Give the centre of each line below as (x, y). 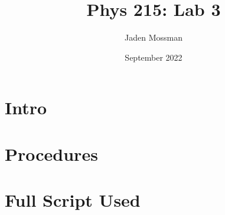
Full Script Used (73, 200)
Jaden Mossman (154, 37)
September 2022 (154, 57)
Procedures (51, 153)
